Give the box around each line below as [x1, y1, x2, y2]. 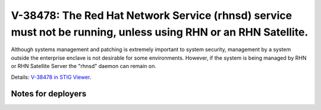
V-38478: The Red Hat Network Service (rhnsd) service [11, 9, 292, 22]
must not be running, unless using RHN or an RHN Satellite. [11, 25, 309, 38]
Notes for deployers [11, 89, 87, 99]
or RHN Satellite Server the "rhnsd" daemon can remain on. [11, 63, 157, 70]
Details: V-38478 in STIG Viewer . [11, 73, 92, 80]
